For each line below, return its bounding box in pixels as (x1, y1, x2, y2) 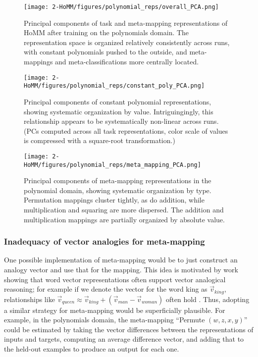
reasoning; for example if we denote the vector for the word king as (4, 284, 207, 294)
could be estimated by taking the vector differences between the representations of (4, 324, 254, 334)
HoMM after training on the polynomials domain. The (24, 27, 189, 38)
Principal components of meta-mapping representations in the (24, 175, 211, 186)
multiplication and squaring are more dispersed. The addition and (24, 204, 224, 214)
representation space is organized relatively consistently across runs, (24, 37, 230, 47)
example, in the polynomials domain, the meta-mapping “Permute (4, 314, 205, 325)
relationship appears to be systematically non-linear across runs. (24, 116, 219, 126)
